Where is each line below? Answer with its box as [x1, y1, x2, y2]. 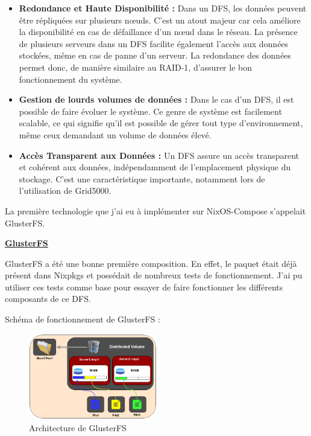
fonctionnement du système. [19, 72, 122, 85]
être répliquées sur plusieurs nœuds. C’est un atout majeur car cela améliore [19, 13, 301, 26]
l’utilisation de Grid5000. [19, 184, 112, 197]
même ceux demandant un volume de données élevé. [19, 128, 212, 141]
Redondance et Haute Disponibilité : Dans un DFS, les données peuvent [19, 2, 307, 14]
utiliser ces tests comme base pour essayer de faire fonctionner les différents [5, 280, 283, 293]
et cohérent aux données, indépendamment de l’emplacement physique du [19, 161, 291, 173]
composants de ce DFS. [5, 292, 91, 305]
